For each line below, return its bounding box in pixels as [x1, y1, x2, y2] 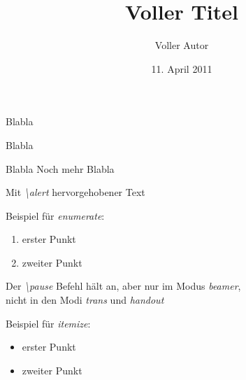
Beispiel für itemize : [6, 316, 91, 330]
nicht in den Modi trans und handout [6, 293, 164, 307]
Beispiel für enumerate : [6, 208, 105, 223]
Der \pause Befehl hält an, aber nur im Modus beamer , [6, 279, 241, 293]
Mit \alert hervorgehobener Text [6, 185, 145, 199]
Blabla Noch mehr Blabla [6, 161, 115, 176]
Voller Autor [154, 38, 209, 52]
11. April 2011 [151, 61, 212, 76]
